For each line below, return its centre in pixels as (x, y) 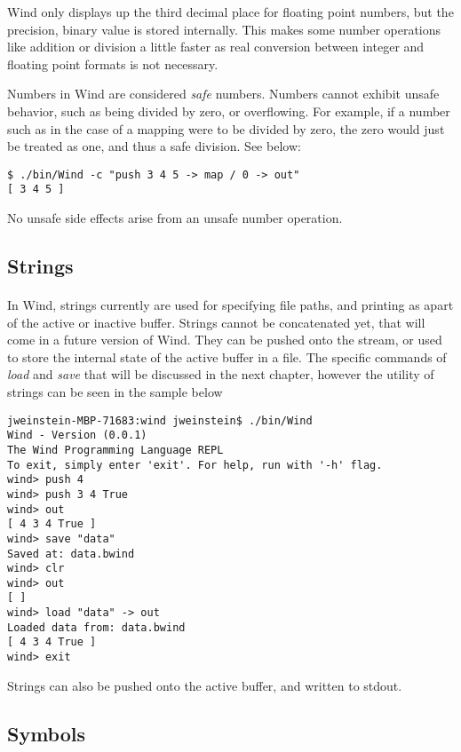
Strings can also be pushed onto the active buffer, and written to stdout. (205, 685)
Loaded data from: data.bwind (96, 627)
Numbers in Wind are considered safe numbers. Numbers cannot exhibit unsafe (223, 94)
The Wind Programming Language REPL (115, 450)
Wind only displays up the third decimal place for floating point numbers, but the (230, 12)
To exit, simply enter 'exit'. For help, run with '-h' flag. (195, 465)
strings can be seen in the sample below (115, 392)
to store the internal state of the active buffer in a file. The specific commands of (227, 356)
